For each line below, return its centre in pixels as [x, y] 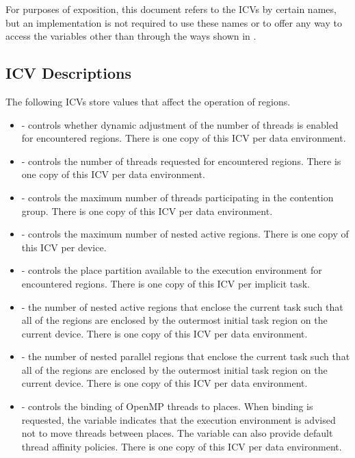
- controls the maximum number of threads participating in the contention [177, 197]
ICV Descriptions [68, 73]
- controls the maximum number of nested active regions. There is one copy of [185, 234]
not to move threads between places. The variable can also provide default [177, 433]
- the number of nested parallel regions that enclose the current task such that [186, 356]
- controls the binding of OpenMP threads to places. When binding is [167, 406]
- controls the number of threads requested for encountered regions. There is [181, 161]
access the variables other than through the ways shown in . [131, 36]
